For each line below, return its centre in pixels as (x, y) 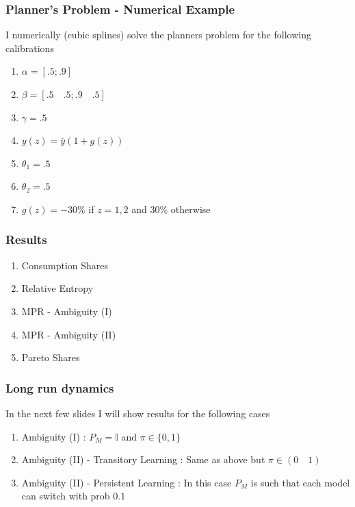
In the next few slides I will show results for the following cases (138, 413)
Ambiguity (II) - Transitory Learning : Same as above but (143, 459)
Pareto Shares (51, 357)
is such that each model (300, 482)
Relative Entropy (57, 288)
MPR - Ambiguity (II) (69, 334)
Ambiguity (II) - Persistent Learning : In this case (127, 482)
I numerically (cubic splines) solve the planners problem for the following (158, 35)
